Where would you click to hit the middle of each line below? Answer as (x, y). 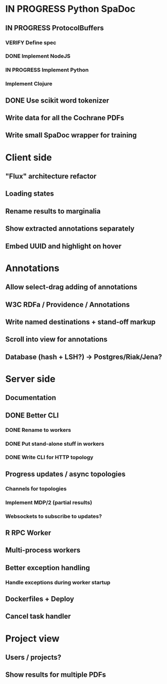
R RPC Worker (28, 533)
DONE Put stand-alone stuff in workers (55, 444)
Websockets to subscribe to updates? (54, 516)
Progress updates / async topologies (66, 474)
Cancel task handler (38, 616)
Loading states (30, 194)
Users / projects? (33, 658)
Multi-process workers (43, 550)
